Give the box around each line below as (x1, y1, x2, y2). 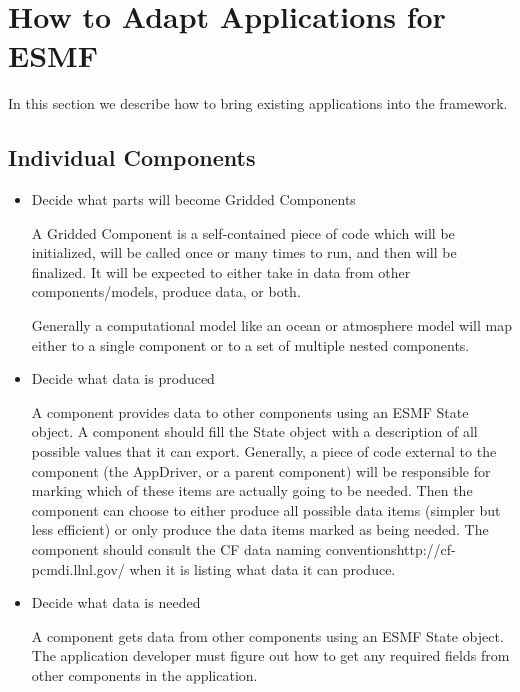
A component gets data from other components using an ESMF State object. (31, 625, 504, 646)
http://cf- (396, 539, 456, 560)
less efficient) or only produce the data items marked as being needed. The (31, 519, 489, 540)
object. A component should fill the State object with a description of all (31, 421, 478, 442)
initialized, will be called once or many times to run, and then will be (31, 242, 457, 263)
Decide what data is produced (31, 368, 215, 389)
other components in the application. (31, 664, 258, 685)
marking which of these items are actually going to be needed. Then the (31, 480, 473, 501)
